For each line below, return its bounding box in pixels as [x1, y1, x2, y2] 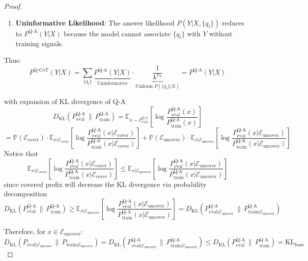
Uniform [135, 83, 153, 89]
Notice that [4, 148, 38, 158]
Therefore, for [4, 226, 46, 236]
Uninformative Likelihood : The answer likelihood [15, 17, 175, 27]
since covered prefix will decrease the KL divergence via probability [4, 179, 207, 189]
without [209, 28, 233, 38]
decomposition [4, 188, 47, 199]
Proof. [4, 1, 22, 11]
